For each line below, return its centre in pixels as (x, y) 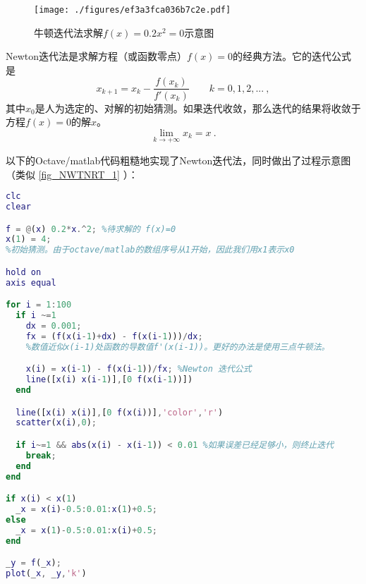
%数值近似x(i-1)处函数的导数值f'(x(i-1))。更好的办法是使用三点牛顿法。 (178, 347)
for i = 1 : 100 (39, 305)
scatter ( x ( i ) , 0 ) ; (56, 423)
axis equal (31, 282)
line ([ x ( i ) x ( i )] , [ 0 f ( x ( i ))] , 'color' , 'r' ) (120, 412)
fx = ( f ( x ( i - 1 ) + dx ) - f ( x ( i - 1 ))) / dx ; (114, 336)
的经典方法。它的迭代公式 (292, 56)
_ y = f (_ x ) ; (33, 563)
